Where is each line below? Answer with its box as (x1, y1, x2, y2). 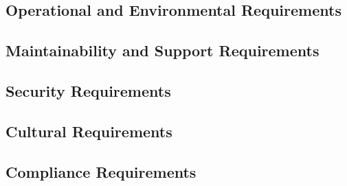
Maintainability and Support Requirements (5, 40, 320, 61)
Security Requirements (5, 80, 171, 101)
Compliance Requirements (5, 161, 197, 182)
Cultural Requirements (5, 120, 172, 141)
